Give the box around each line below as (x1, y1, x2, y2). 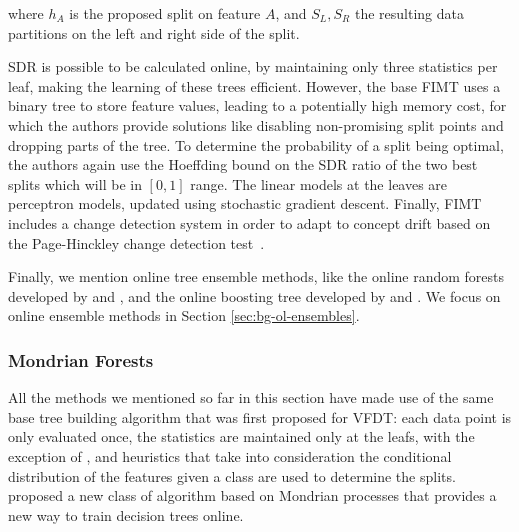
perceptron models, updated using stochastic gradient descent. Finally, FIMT (8, 193, 482, 214)
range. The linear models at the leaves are (190, 173, 448, 194)
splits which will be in (8, 173, 142, 194)
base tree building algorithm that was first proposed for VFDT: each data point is (8, 406, 512, 427)
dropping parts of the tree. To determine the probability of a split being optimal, (8, 134, 504, 155)
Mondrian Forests (8, 347, 154, 372)
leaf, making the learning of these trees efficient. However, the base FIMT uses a (8, 75, 501, 96)
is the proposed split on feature (69, 3, 261, 23)
